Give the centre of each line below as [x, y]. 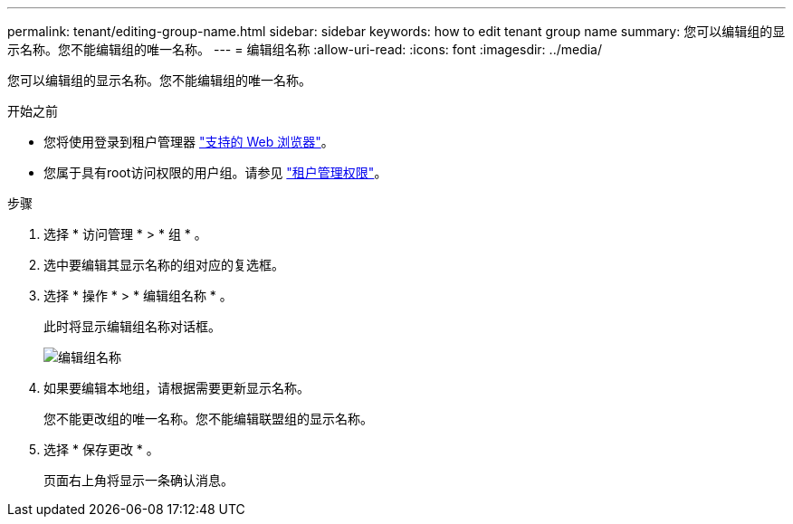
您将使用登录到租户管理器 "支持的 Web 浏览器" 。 [189, 142]
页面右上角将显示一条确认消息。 [139, 480]
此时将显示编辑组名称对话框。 [132, 326]
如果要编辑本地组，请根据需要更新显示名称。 [177, 388]
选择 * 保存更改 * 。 [101, 449]
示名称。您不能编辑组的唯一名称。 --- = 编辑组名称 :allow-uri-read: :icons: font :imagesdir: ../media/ [305, 49]
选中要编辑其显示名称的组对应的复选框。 [164, 265]
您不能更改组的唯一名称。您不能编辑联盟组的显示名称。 [208, 419]
